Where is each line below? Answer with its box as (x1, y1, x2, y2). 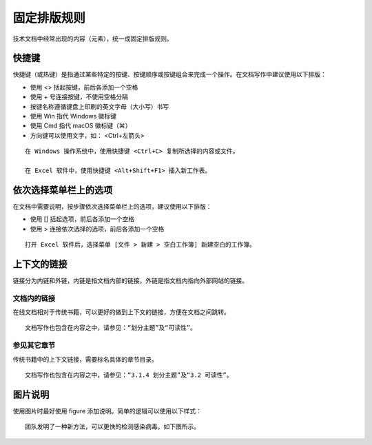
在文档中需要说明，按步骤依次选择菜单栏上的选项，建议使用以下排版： (12, 202, 212, 210)
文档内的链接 (12, 293, 56, 303)
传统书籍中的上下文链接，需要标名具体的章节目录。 (12, 355, 158, 363)
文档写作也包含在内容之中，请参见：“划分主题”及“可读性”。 (25, 324, 196, 332)
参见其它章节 (12, 341, 56, 351)
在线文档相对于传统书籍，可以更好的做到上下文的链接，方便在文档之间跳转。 (12, 308, 230, 316)
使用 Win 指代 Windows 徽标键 (30, 112, 117, 121)
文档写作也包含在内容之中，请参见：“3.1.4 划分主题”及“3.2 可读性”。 (25, 371, 234, 379)
